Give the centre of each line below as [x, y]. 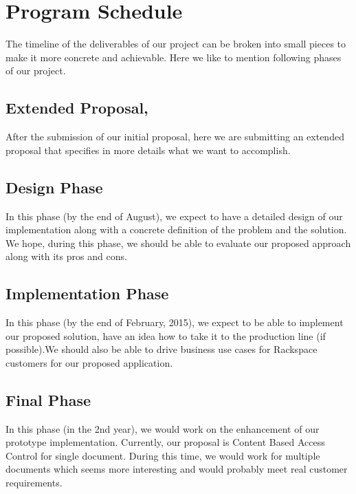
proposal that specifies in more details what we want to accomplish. [148, 150]
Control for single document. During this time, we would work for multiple [163, 455]
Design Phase [54, 187]
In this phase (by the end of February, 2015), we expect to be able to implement [175, 322]
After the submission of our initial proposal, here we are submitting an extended [175, 137]
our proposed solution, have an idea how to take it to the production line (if [166, 335]
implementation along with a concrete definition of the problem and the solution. [176, 229]
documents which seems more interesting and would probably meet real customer [177, 469]
